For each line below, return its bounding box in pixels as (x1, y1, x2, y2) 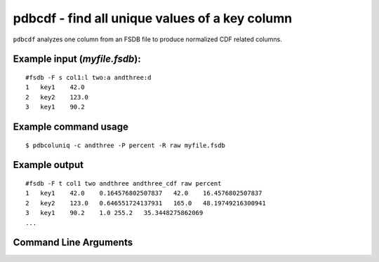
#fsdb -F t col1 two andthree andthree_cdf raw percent (25, 179, 222, 187)
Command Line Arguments (13, 237, 133, 249)
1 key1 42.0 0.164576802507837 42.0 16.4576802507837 (25, 189, 262, 198)
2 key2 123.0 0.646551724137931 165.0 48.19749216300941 (25, 199, 266, 207)
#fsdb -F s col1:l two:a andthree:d (25, 74, 152, 81)
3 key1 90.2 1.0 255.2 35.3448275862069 (25, 209, 204, 217)
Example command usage (13, 120, 129, 132)
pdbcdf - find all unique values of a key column (13, 11, 293, 26)
